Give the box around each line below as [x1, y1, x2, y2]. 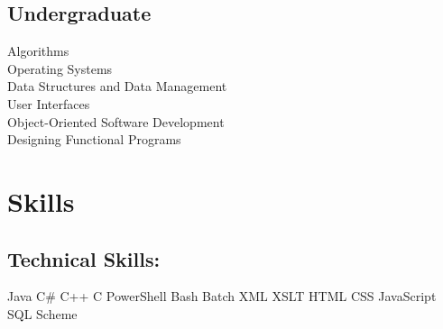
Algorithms [7, 41, 69, 60]
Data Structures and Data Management [7, 77, 227, 96]
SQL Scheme [7, 304, 78, 323]
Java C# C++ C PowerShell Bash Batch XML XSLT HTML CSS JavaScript [7, 287, 437, 306]
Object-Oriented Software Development [7, 112, 225, 131]
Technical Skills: [7, 244, 161, 272]
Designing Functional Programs [7, 130, 181, 149]
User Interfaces [7, 94, 90, 113]
